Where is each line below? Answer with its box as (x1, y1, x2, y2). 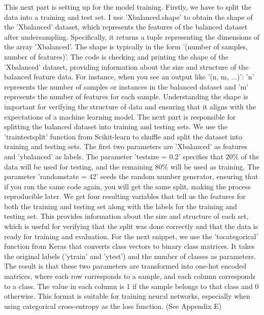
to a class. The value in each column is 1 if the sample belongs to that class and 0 (4, 280, 259, 291)
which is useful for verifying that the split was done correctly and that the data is (4, 221, 258, 232)
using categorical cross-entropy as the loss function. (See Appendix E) (4, 300, 222, 311)
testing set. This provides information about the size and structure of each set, (4, 211, 249, 221)
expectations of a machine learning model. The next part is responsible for (4, 111, 236, 122)
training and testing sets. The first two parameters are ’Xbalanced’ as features (4, 141, 248, 152)
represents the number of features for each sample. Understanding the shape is (4, 91, 248, 102)
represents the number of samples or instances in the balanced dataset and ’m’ (4, 81, 248, 92)
